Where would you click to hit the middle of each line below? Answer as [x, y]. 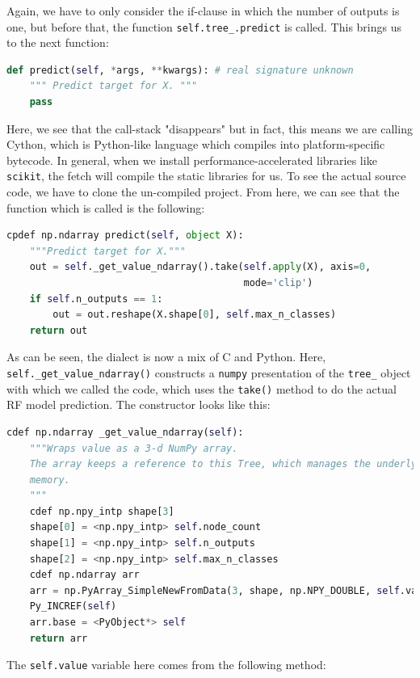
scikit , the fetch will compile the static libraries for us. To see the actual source [206, 176]
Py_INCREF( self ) [73, 606]
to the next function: [58, 42]
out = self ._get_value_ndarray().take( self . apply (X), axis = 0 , [200, 267]
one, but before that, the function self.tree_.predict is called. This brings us [204, 26]
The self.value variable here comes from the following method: [166, 665]
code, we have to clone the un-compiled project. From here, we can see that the [203, 192]
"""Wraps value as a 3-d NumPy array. [134, 448]
